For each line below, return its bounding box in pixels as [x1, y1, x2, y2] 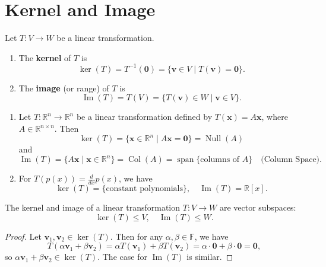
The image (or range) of [18, 81, 109, 94]
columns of [200, 155, 240, 164]
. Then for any [110, 230, 163, 242]
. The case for [97, 250, 147, 263]
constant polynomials [106, 185, 183, 193]
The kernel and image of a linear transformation [5, 201, 181, 214]
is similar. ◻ [186, 250, 233, 263]
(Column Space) [261, 155, 320, 164]
